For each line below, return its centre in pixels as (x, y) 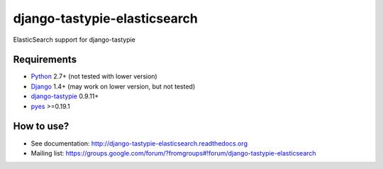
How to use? (41, 126)
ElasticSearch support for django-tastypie (74, 40)
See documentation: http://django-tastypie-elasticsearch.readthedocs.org (139, 143)
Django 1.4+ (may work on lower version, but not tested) (113, 86)
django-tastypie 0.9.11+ (65, 96)
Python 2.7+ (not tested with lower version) (94, 76)
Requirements (45, 60)
